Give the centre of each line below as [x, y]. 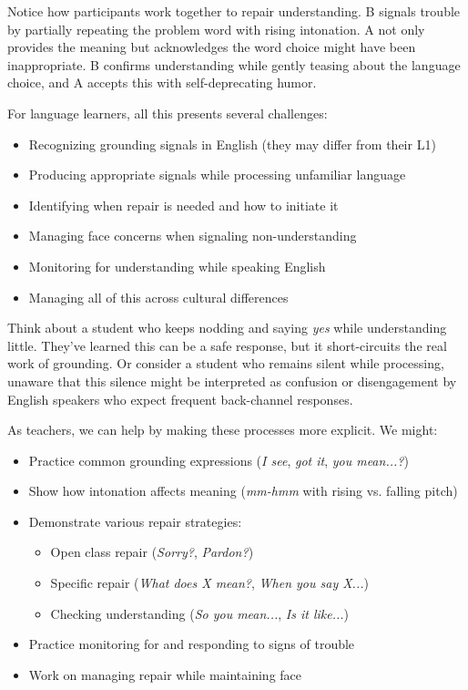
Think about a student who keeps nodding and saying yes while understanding [227, 328]
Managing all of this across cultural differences [158, 297]
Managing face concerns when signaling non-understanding [193, 236]
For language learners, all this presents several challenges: [168, 113]
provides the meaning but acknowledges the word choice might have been [212, 47]
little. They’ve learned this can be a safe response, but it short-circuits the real [227, 345]
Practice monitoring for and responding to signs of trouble [192, 644]
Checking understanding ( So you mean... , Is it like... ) [200, 613]
